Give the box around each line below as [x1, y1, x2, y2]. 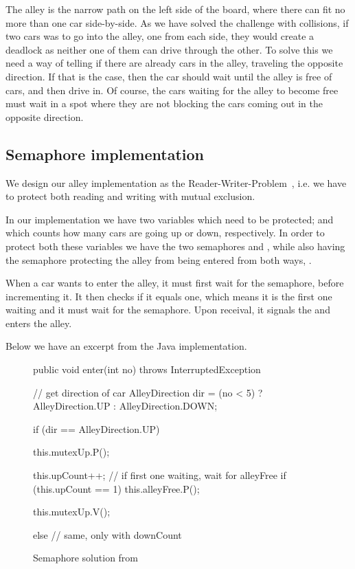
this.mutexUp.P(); [33, 445, 110, 459]
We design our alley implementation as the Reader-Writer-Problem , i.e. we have [5, 175, 347, 190]
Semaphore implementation [5, 143, 204, 164]
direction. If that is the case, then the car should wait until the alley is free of [5, 69, 332, 83]
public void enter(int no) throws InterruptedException [33, 362, 261, 377]
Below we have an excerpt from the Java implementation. [5, 339, 247, 353]
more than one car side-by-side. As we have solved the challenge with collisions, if [5, 15, 349, 30]
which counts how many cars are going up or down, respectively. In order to [5, 225, 325, 240]
